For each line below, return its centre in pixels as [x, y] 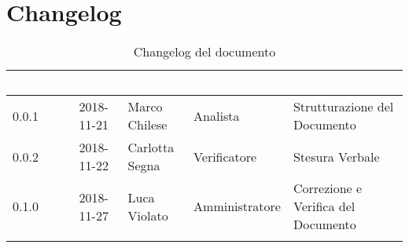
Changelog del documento [204, 52]
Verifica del [324, 206]
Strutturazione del [343, 107]
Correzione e [328, 188]
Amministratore [237, 206]
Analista [217, 115]
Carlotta [151, 148]
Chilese [147, 125]
